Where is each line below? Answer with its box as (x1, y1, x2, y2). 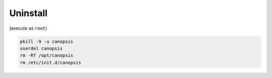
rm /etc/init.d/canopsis (20, 59, 82, 65)
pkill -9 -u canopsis (20, 38, 74, 44)
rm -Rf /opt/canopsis (20, 53, 74, 58)
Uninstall (9, 8, 48, 19)
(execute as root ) (9, 25, 47, 31)
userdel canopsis (20, 45, 63, 51)
